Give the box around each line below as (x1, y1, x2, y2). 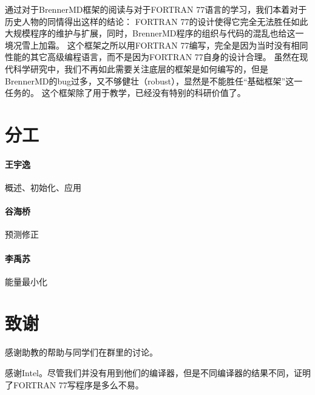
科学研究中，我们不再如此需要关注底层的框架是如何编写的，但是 (13, 62, 268, 75)
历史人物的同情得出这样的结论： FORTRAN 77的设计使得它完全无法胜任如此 (5, 15, 308, 27)
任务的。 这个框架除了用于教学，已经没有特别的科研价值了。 (5, 86, 246, 99)
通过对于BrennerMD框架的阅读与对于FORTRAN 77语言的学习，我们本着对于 (5, 3, 307, 15)
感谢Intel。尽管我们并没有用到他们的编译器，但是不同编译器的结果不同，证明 (5, 366, 311, 379)
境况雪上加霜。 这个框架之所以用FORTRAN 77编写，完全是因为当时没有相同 (5, 38, 308, 51)
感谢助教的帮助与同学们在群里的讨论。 (5, 346, 158, 359)
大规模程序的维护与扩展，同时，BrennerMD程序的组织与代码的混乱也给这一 (5, 27, 304, 39)
